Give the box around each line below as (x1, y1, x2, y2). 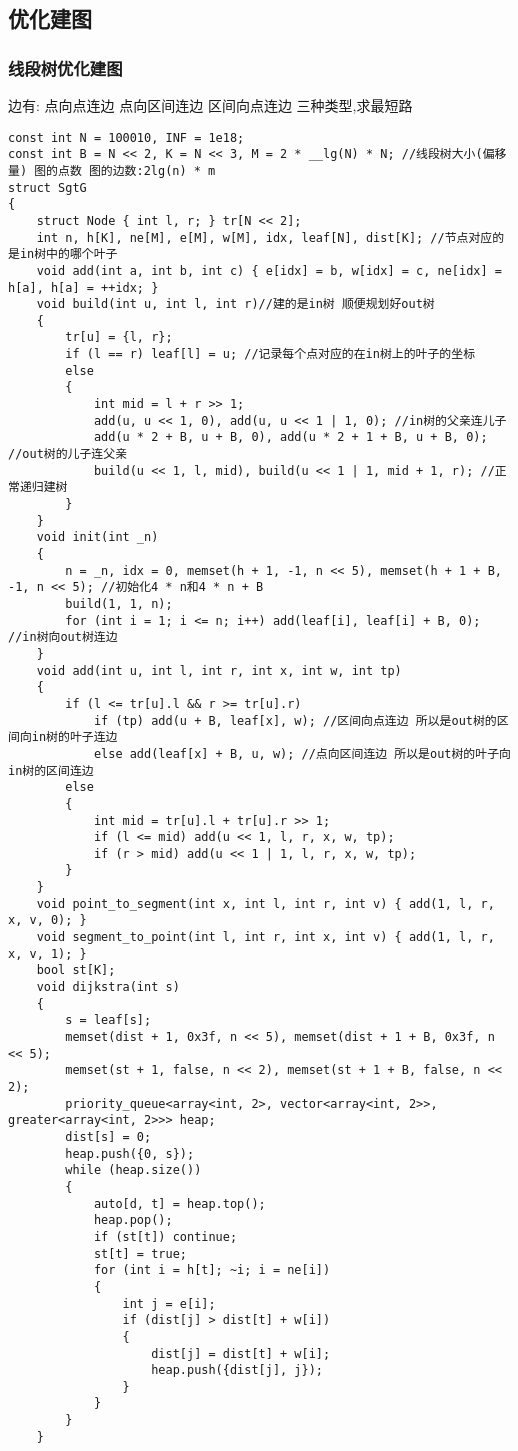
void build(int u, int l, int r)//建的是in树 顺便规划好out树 (36, 297, 435, 312)
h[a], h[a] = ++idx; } (8, 280, 159, 295)
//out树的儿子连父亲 (8, 447, 128, 462)
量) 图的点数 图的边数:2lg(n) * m (8, 163, 216, 178)
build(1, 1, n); (65, 596, 173, 611)
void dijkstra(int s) (36, 980, 180, 995)
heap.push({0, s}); (65, 1146, 195, 1161)
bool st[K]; (36, 963, 116, 978)
